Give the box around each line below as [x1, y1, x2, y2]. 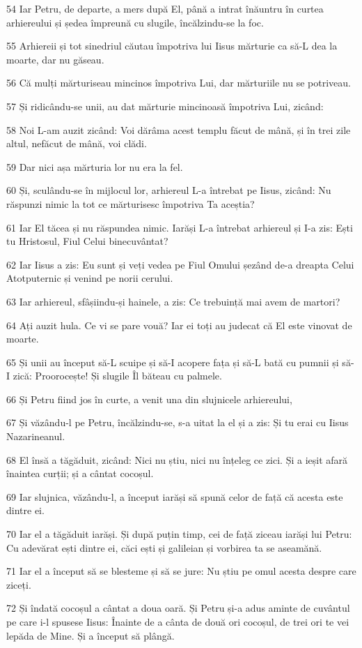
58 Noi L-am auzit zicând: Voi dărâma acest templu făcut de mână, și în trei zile [6, 122, 351, 137]
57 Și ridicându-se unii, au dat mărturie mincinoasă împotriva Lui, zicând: [6, 98, 324, 113]
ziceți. [6, 577, 31, 592]
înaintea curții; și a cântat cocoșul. [6, 466, 154, 481]
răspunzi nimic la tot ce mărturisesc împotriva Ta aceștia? [6, 196, 255, 211]
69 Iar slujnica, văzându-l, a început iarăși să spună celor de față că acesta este [6, 489, 343, 504]
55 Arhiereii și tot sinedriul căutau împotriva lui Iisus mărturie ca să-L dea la [6, 38, 338, 53]
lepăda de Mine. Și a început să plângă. [6, 628, 175, 642]
